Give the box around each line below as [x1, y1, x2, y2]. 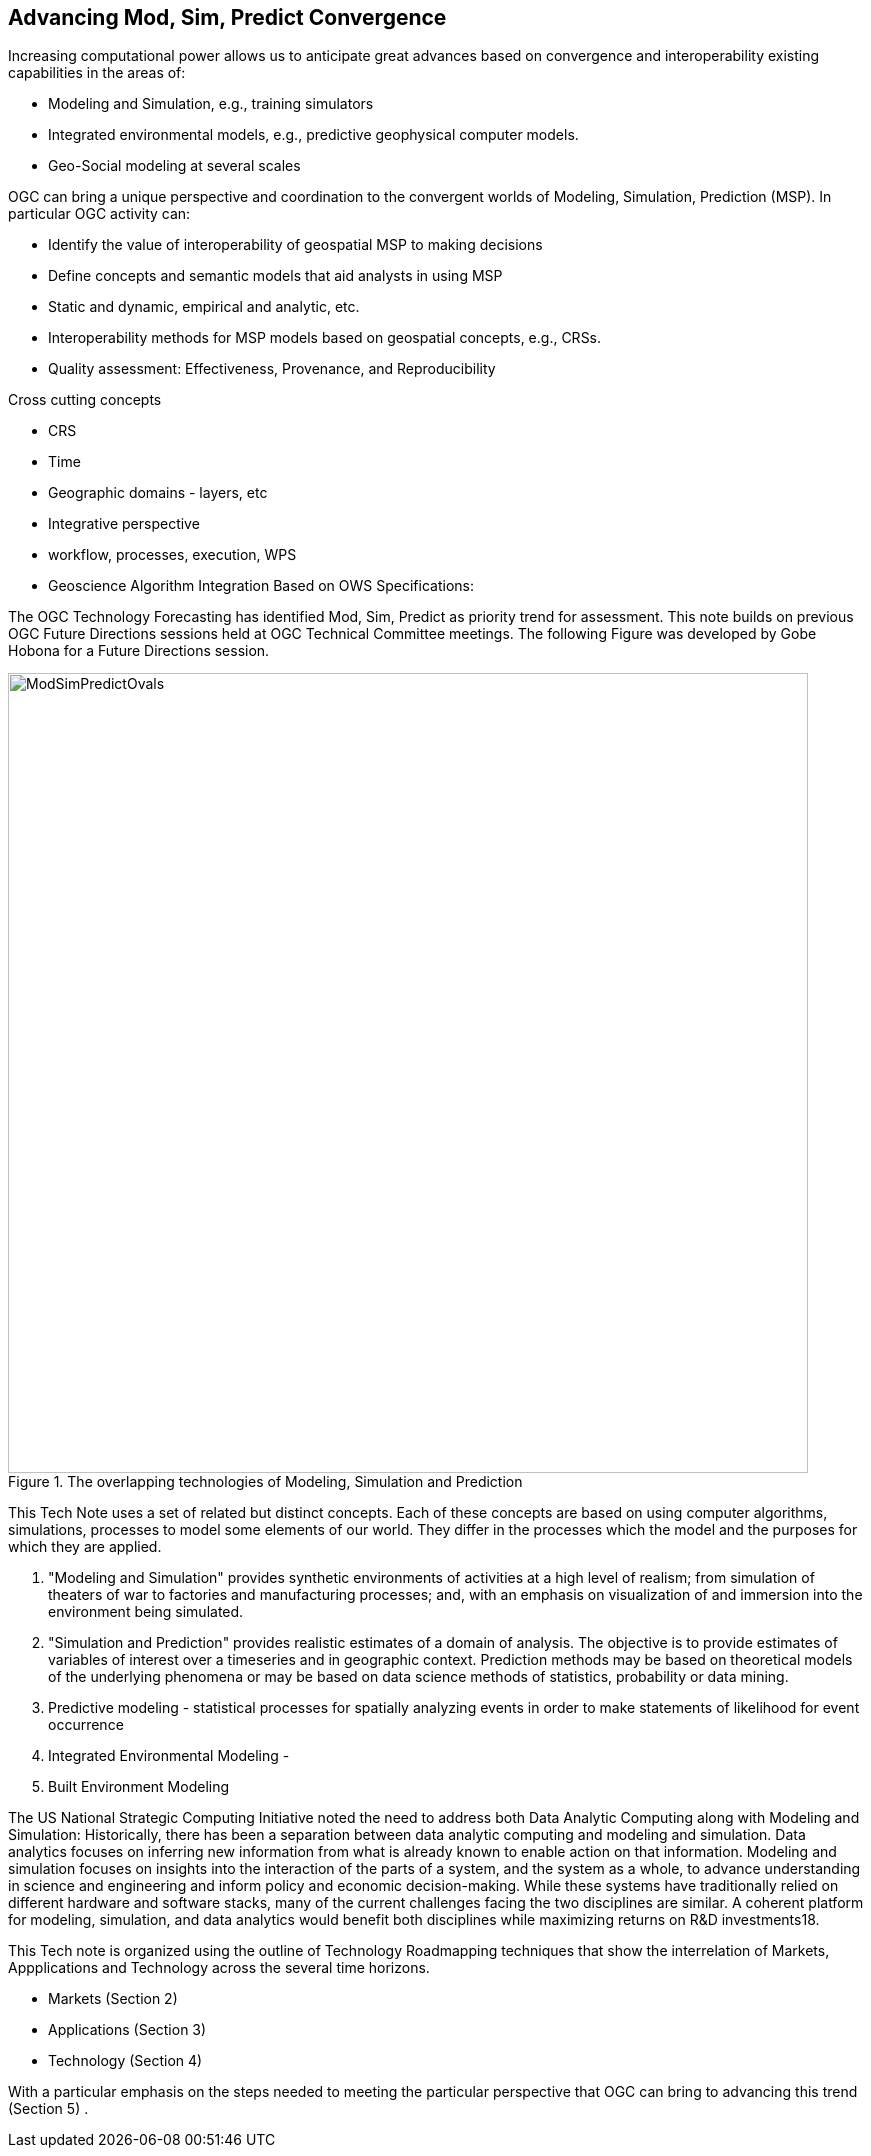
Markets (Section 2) [48, 1990, 178, 2008]
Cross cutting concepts [8, 391, 162, 409]
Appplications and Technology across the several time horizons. [8, 1959, 430, 1977]
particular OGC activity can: [8, 205, 191, 223]
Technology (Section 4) [48, 2052, 203, 2070]
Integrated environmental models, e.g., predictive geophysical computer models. [48, 126, 579, 144]
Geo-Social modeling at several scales [48, 157, 301, 175]
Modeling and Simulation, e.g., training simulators [48, 95, 374, 113]
